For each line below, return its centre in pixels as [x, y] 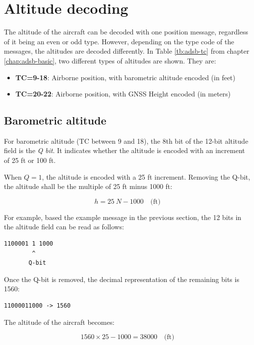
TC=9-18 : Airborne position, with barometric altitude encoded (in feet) [126, 77]
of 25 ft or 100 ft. [30, 160]
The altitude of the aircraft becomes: [59, 322]
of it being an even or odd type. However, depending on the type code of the [119, 41]
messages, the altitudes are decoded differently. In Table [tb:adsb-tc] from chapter [127, 51]
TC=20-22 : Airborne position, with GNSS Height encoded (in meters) [123, 94]
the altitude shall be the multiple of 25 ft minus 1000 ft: [88, 186]
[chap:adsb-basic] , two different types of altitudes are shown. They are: [110, 60]
